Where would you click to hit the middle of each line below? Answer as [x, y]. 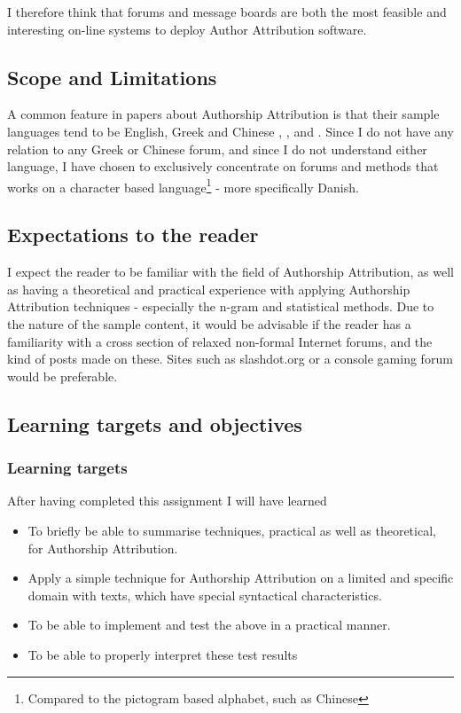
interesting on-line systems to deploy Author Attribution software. [187, 29]
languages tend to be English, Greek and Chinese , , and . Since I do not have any [230, 131]
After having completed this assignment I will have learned [167, 501]
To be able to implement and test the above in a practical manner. [209, 625]
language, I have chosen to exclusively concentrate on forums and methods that [223, 166]
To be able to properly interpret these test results [163, 654]
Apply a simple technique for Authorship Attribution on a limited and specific [241, 578]
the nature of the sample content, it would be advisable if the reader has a [209, 324]
